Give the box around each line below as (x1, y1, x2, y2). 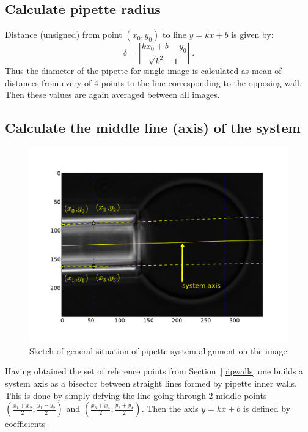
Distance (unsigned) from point (5, 28, 122, 41)
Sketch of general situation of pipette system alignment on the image (29, 344, 287, 357)
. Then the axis (141, 402, 199, 415)
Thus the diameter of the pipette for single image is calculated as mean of (5, 64, 282, 77)
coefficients (5, 417, 46, 430)
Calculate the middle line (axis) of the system (5, 118, 301, 137)
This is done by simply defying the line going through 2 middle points (5, 389, 267, 401)
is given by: (231, 28, 274, 41)
